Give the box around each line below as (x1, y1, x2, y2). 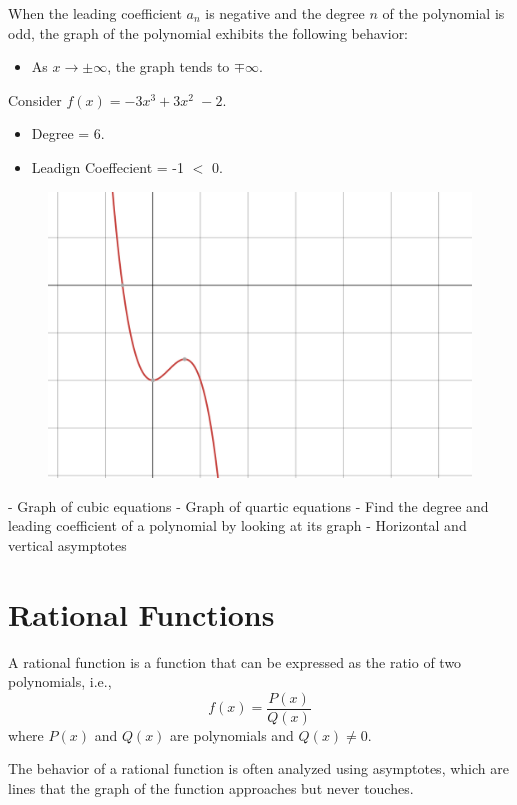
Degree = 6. (31, 123, 105, 144)
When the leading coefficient (8, 3, 182, 23)
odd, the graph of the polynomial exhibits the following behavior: (8, 22, 409, 43)
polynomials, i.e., (8, 671, 112, 692)
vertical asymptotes (8, 534, 127, 555)
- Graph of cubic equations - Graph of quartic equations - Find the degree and (8, 495, 489, 516)
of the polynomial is (382, 3, 505, 23)
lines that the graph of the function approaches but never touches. (8, 778, 414, 799)
